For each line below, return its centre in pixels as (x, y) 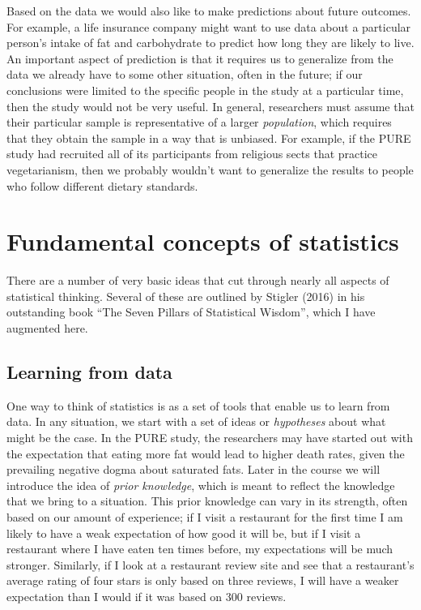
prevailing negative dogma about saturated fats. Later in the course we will (193, 469)
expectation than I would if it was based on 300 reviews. (147, 596)
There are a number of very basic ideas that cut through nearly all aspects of (198, 280)
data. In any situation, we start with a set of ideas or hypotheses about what (196, 421)
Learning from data (89, 372)
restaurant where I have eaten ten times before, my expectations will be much (200, 549)
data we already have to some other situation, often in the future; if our (185, 74)
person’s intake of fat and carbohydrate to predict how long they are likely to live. (210, 43)
